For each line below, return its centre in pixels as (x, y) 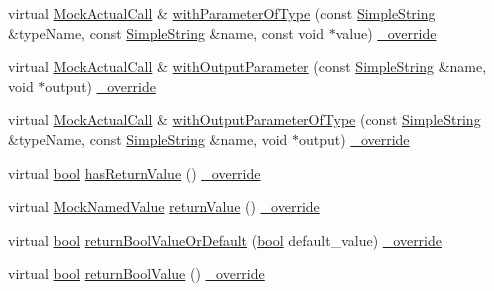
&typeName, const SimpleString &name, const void (166, 32)
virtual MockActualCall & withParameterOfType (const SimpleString (222, 13)
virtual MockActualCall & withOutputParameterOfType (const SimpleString (244, 119)
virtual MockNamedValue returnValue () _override (164, 206)
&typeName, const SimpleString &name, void (148, 138)
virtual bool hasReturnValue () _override (134, 172)
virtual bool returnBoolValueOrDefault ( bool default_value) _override (225, 239)
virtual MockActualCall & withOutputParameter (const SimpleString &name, (247, 66)
